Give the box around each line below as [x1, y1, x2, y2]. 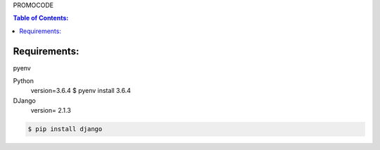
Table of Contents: [13, 14, 69, 23]
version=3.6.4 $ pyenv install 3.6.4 [30, 87, 132, 95]
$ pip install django [27, 125, 103, 133]
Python [13, 77, 34, 85]
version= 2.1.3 [30, 106, 72, 115]
